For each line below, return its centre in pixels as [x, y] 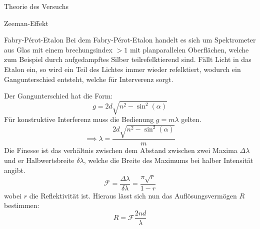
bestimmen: [22, 205]
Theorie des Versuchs [36, 6]
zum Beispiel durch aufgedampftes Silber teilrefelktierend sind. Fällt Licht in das [128, 59]
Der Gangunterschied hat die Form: [58, 96]
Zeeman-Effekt [26, 23]
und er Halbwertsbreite [39, 160]
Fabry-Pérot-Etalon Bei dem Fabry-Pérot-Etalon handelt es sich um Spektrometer [130, 40]
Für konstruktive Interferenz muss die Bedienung [79, 119]
